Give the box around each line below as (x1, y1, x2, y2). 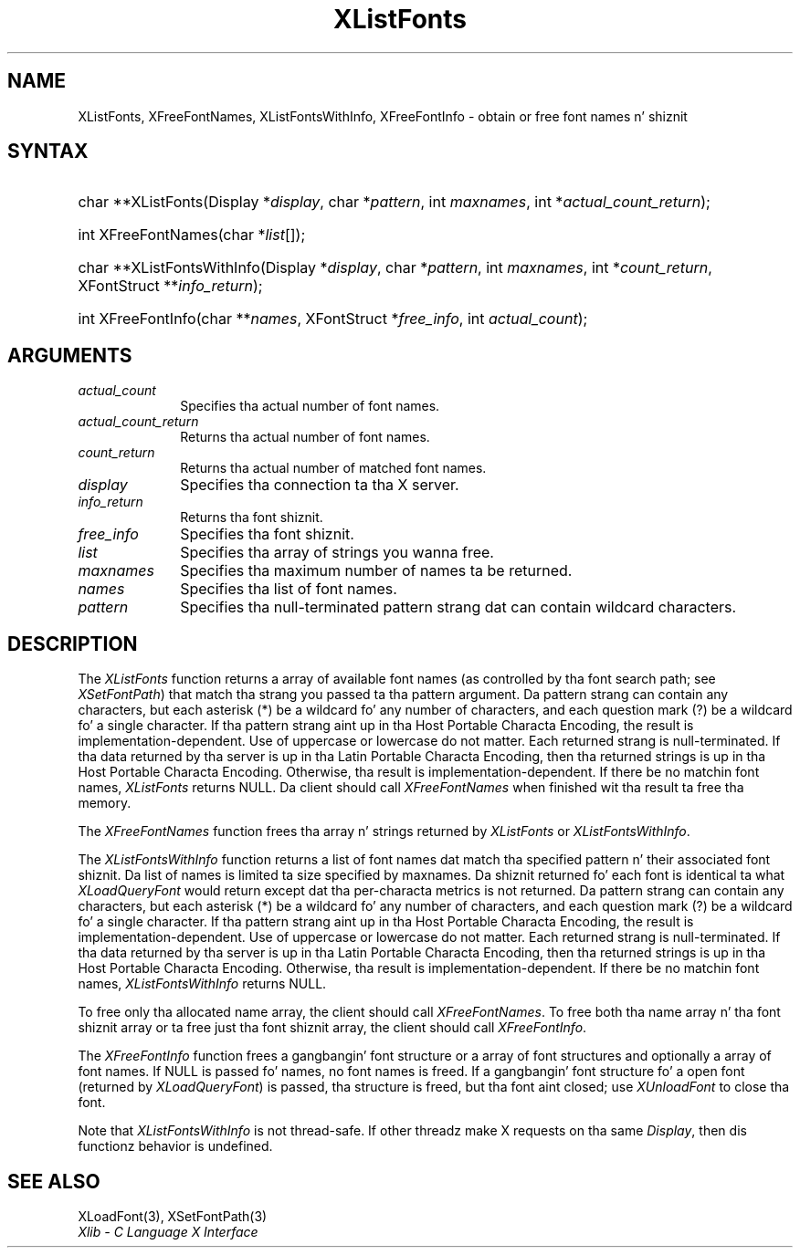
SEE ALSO (7, 1169, 100, 1193)
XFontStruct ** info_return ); (78, 277, 263, 296)
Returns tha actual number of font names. (180, 429, 430, 445)
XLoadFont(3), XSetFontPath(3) (78, 1208, 268, 1224)
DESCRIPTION (7, 632, 138, 655)
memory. (78, 795, 132, 811)
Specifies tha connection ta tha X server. (180, 476, 459, 495)
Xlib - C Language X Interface (78, 1223, 258, 1239)
